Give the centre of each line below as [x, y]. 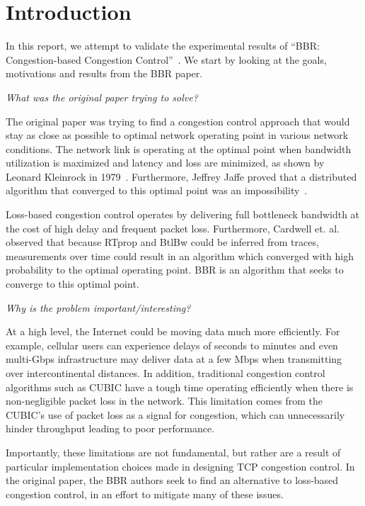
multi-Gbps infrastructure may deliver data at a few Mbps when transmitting [174, 359]
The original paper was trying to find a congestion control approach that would [178, 121]
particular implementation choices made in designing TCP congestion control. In [180, 466]
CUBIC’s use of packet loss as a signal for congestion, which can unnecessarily [175, 414]
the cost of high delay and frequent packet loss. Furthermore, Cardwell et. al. [173, 228]
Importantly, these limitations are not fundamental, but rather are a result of [173, 452]
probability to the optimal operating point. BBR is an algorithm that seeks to [175, 270]
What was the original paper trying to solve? [102, 97]
